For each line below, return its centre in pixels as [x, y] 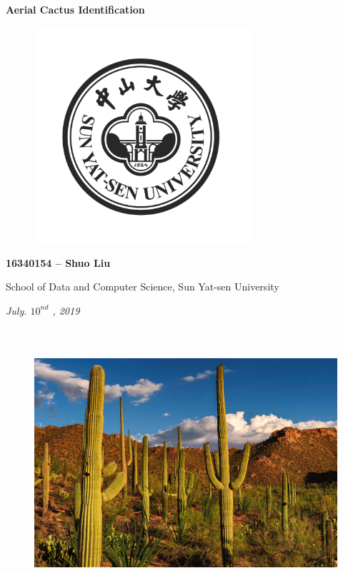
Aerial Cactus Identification [75, 9]
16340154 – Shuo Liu [58, 262]
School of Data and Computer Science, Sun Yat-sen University [143, 286]
